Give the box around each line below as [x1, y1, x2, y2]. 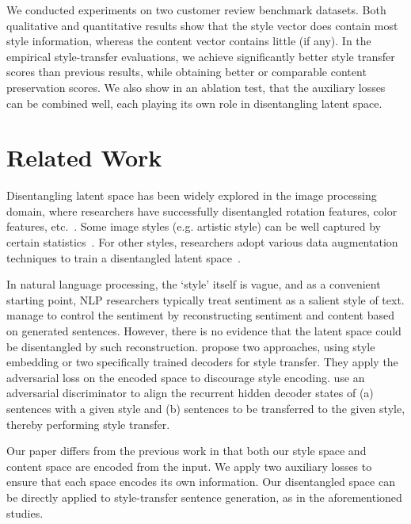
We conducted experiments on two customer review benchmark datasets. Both [6, 2, 386, 17]
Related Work [6, 141, 162, 174]
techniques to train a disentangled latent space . [6, 249, 241, 266]
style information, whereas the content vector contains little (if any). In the [6, 33, 371, 49]
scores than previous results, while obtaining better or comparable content [6, 63, 367, 80]
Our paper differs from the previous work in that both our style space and [6, 442, 367, 459]
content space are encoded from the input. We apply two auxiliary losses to [6, 457, 372, 474]
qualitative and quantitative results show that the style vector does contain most [6, 17, 398, 33]
